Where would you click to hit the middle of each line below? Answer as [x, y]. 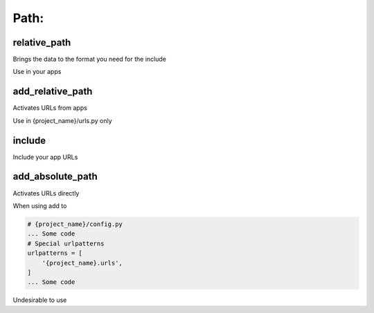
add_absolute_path [55, 177]
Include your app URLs [45, 157]
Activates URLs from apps [50, 108]
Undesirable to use [40, 300]
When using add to [40, 206]
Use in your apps [37, 72]
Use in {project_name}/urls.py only [62, 120]
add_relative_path [53, 92]
